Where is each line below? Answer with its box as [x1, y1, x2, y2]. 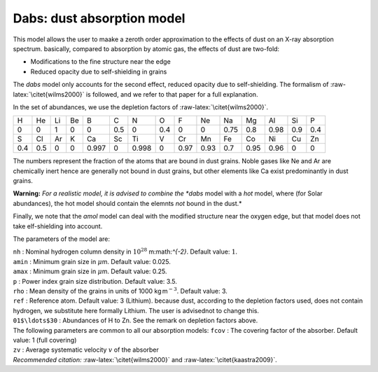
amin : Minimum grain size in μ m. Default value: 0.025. [13, 257, 171, 266]
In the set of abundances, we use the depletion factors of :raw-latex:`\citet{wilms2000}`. [13, 102, 269, 111]
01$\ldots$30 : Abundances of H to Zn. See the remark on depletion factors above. [13, 316, 258, 325]
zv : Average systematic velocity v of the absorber [13, 345, 159, 354]
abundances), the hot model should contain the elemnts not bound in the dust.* [13, 199, 242, 207]
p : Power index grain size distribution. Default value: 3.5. [13, 277, 178, 285]
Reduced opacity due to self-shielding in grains [30, 67, 167, 76]
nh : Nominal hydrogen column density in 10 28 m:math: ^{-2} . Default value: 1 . [13, 247, 238, 256]
